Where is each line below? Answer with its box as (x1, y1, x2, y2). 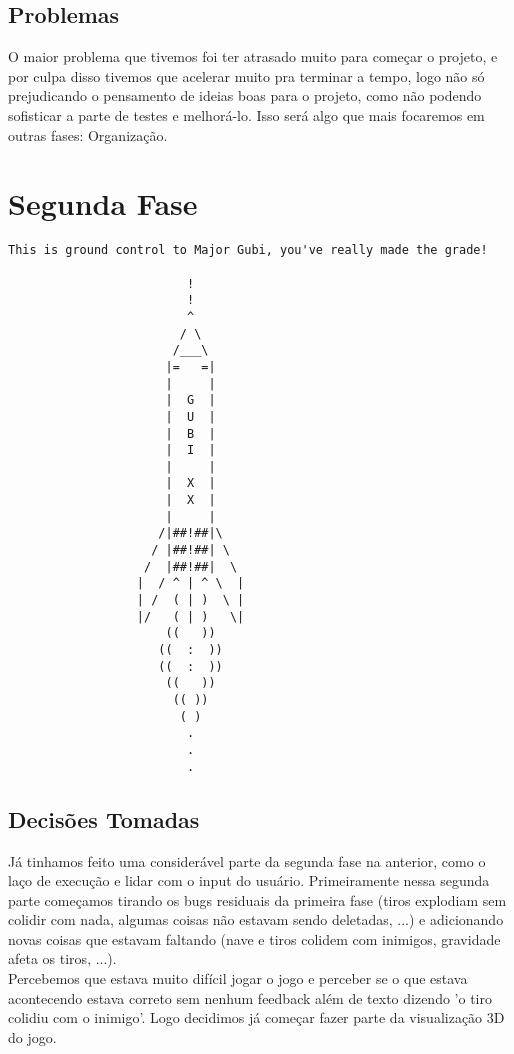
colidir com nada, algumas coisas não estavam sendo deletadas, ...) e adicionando (8, 909, 504, 930)
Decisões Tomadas (8, 803, 200, 834)
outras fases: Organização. (8, 124, 168, 145)
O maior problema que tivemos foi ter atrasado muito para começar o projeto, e (8, 46, 498, 67)
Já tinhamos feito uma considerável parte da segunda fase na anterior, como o (8, 850, 486, 871)
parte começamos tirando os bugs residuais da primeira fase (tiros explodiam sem (8, 889, 507, 910)
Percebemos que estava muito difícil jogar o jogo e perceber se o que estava (8, 968, 468, 989)
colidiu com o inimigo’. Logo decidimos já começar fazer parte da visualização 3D (8, 1007, 505, 1028)
